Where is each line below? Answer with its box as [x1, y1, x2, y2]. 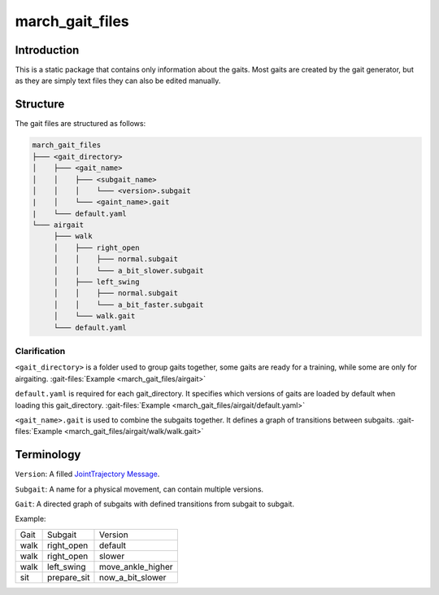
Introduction [15, 43, 80, 57]
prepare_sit [46, 571, 90, 583]
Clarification [15, 345, 66, 357]
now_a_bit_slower [98, 571, 167, 583]
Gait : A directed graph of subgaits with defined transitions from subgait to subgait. [15, 499, 294, 509]
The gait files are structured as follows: [15, 119, 146, 129]
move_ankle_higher [98, 561, 173, 572]
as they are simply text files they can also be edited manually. [15, 76, 221, 85]
